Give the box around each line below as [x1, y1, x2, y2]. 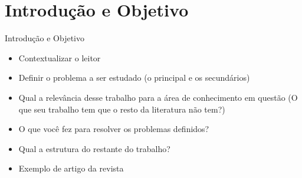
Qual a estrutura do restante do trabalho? [18, 142, 170, 154]
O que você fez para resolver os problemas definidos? [18, 123, 209, 135]
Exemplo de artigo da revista [18, 162, 124, 174]
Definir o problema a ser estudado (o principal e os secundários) [18, 71, 250, 84]
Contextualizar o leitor [18, 51, 101, 64]
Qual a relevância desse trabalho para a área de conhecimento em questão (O [18, 91, 298, 103]
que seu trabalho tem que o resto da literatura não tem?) [18, 103, 225, 115]
